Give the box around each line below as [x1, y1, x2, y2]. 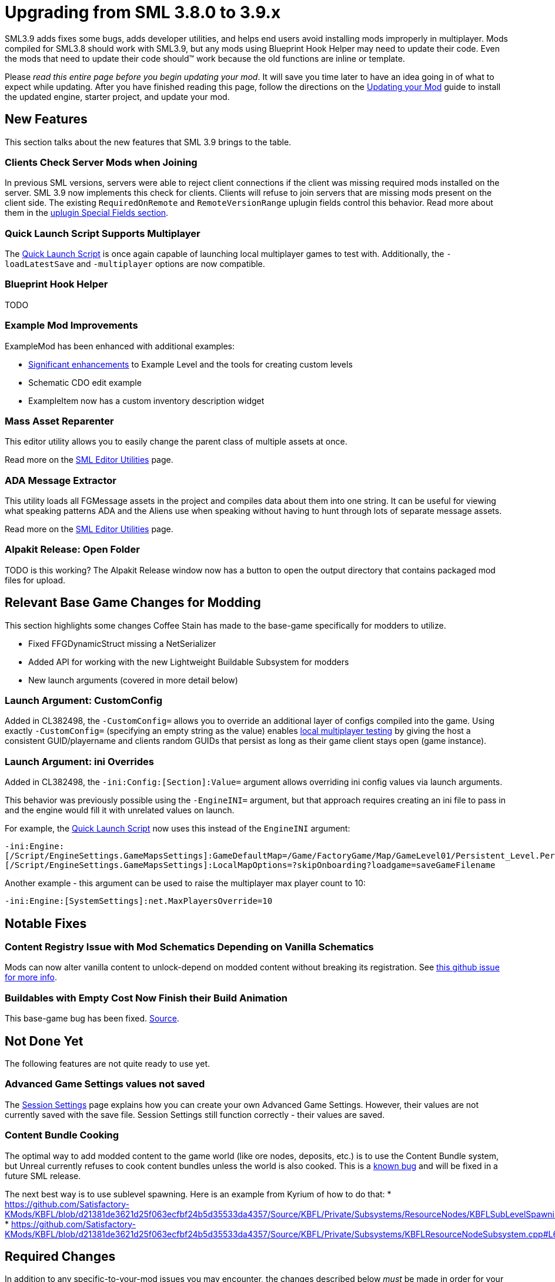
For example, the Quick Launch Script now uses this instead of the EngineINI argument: [5, 823, 350, 834]
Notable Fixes [5, 916, 87, 931]
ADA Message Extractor [5, 474, 116, 486]
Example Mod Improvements [5, 319, 138, 332]
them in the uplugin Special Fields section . [5, 208, 169, 218]
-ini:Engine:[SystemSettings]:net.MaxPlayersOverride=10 [5, 896, 273, 906]
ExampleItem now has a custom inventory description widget [28, 395, 265, 406]
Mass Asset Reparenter [5, 415, 114, 427]
